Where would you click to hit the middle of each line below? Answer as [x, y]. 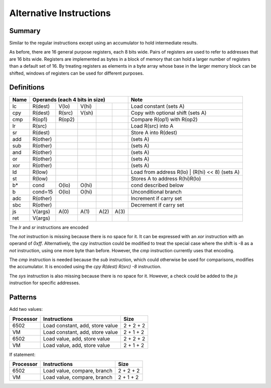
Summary [25, 31]
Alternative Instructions [60, 13]
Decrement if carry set [157, 205]
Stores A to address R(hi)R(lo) [166, 178]
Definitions [27, 87]
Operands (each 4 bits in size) [69, 99]
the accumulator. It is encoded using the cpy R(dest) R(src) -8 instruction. [85, 267]
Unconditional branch [156, 191]
